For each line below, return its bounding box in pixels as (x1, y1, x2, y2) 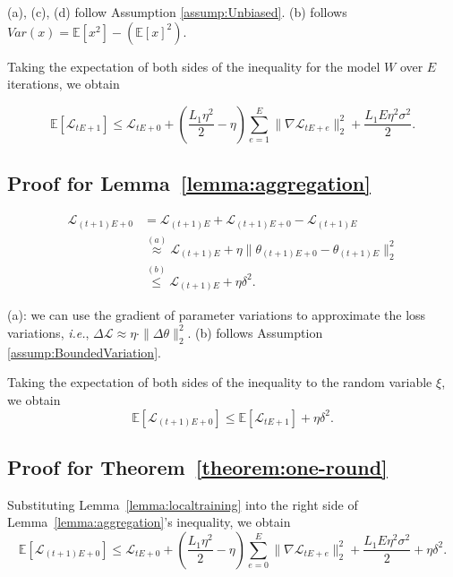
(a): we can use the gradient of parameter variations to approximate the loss (7, 306, 426, 324)
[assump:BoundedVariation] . (7, 342, 161, 361)
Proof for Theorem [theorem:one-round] (7, 452, 388, 480)
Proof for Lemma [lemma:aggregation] (7, 169, 371, 197)
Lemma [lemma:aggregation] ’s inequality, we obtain (7, 512, 291, 531)
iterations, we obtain (7, 74, 120, 93)
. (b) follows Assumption (187, 323, 323, 341)
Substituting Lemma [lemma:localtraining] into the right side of (7, 495, 358, 513)
